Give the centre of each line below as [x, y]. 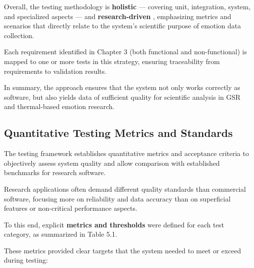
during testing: [26, 260]
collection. [19, 35]
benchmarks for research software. [55, 172]
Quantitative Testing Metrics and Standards [118, 133]
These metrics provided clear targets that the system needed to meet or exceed [123, 250]
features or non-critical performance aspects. [71, 208]
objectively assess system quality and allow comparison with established [112, 163]
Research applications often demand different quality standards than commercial [125, 189]
